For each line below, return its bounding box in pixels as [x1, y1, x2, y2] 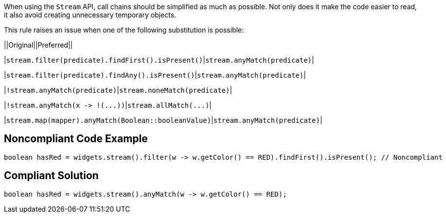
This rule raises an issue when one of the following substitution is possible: [4, 26, 244, 34]
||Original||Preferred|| [4, 41, 73, 49]
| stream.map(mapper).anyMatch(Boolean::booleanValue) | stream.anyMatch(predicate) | [4, 116, 322, 124]
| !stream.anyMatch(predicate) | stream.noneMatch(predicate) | [4, 86, 232, 94]
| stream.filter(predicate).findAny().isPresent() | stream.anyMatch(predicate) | [4, 71, 306, 79]
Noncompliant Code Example [4, 133, 148, 145]
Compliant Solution [4, 169, 99, 182]
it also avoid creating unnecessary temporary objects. [4, 11, 177, 19]
